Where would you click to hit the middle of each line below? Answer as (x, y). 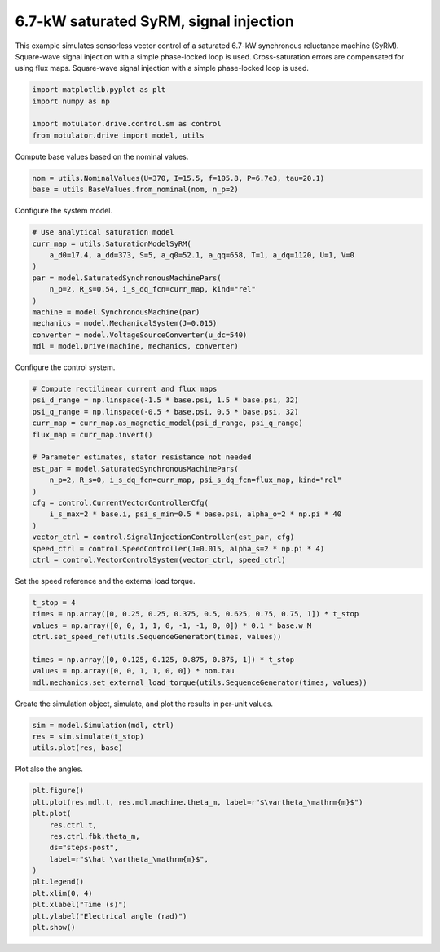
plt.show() (54, 928)
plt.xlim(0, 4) (62, 893)
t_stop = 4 (54, 602)
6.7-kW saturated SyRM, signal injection (155, 21)
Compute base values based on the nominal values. (102, 156)
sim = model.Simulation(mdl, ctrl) (103, 725)
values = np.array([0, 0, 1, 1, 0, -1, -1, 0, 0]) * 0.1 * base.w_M (172, 625)
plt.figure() (58, 791)
